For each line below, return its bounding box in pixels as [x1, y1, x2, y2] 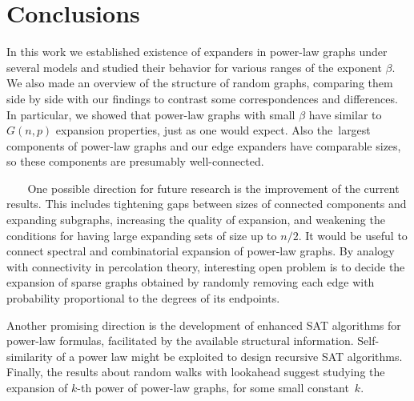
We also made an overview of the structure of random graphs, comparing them [6, 74, 393, 91]
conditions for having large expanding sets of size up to [6, 227, 277, 243]
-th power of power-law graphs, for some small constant [77, 379, 349, 395]
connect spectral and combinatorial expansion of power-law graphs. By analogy [6, 243, 395, 259]
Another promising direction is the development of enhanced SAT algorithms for [6, 316, 401, 333]
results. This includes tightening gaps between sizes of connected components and [6, 195, 407, 212]
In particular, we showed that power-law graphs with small [6, 106, 295, 122]
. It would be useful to [298, 227, 408, 243]
